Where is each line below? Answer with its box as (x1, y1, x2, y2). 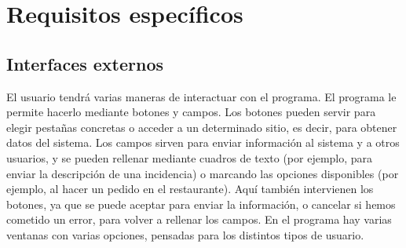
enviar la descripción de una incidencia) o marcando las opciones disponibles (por (6, 165, 399, 181)
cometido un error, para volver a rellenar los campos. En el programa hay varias (6, 211, 392, 228)
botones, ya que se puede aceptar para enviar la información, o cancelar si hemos (6, 195, 396, 212)
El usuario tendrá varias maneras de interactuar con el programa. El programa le (6, 88, 397, 104)
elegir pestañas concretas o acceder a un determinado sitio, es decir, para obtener (6, 119, 397, 135)
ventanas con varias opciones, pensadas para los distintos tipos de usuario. (6, 226, 364, 243)
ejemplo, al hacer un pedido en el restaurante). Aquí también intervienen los (6, 181, 374, 197)
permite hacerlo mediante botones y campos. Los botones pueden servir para (6, 104, 376, 120)
